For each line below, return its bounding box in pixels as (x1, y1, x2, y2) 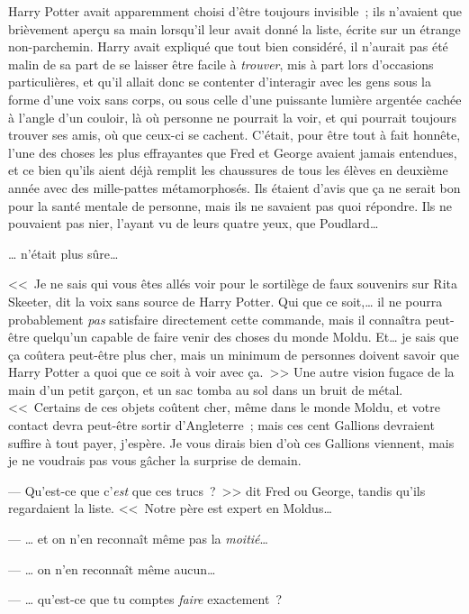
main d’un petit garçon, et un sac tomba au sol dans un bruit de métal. (8, 380, 403, 399)
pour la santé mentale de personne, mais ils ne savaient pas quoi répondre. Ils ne (8, 196, 452, 215)
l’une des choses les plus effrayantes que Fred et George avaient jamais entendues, (8, 142, 457, 161)
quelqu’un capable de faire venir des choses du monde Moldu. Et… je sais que (33, 327, 459, 346)
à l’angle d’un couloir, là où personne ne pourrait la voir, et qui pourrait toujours (8, 107, 456, 126)
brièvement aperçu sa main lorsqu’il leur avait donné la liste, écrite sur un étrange (8, 19, 461, 38)
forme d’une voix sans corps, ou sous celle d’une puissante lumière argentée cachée (8, 89, 462, 108)
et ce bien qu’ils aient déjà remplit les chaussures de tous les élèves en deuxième (8, 160, 448, 179)
